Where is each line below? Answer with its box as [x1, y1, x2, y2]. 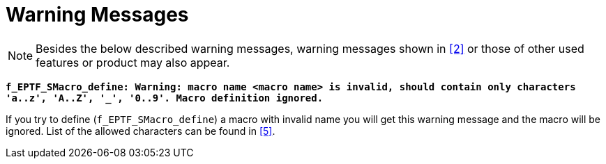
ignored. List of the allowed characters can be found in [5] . [6, 124, 275, 137]
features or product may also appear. [36, 55, 230, 69]
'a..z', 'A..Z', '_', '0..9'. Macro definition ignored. [6, 92, 324, 104]
